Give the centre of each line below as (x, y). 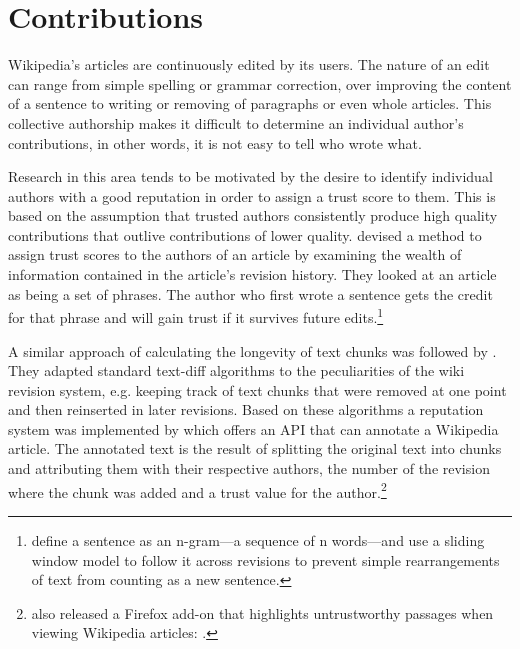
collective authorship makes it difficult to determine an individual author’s (236, 122)
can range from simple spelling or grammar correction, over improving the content (260, 83)
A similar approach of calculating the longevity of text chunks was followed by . (252, 350)
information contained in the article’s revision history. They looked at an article (252, 274)
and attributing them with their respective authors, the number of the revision (249, 468)
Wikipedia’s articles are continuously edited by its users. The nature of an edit (249, 64)
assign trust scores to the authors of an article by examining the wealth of (235, 254)
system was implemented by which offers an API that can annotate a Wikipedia (253, 428)
